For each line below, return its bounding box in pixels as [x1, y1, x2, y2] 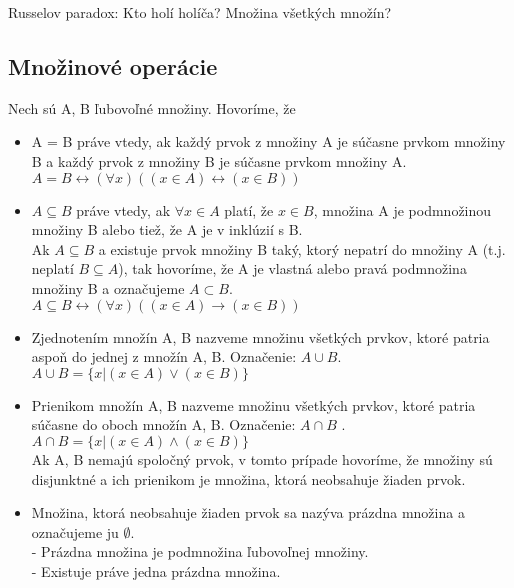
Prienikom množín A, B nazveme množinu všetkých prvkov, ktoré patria [31, 394, 476, 415]
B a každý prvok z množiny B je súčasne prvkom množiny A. [31, 150, 407, 171]
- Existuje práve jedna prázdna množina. [31, 560, 281, 581]
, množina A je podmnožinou [313, 199, 492, 220]
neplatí [31, 258, 74, 279]
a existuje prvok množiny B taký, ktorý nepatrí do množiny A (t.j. [98, 238, 506, 259]
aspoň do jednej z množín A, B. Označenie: [31, 346, 297, 367]
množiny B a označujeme [31, 277, 185, 298]
